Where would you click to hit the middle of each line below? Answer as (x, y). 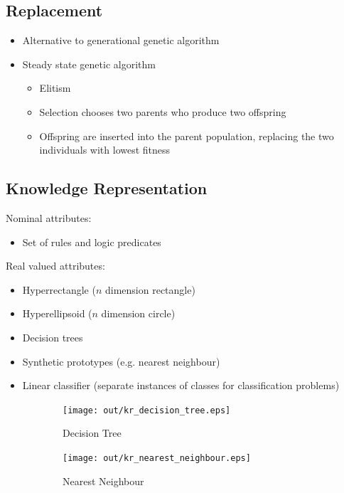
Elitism (55, 88)
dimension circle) (138, 313)
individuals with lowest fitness (105, 150)
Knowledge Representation (107, 188)
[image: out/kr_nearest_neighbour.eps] (157, 458)
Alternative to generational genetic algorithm (121, 40)
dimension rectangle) (150, 289)
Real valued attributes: (55, 266)
